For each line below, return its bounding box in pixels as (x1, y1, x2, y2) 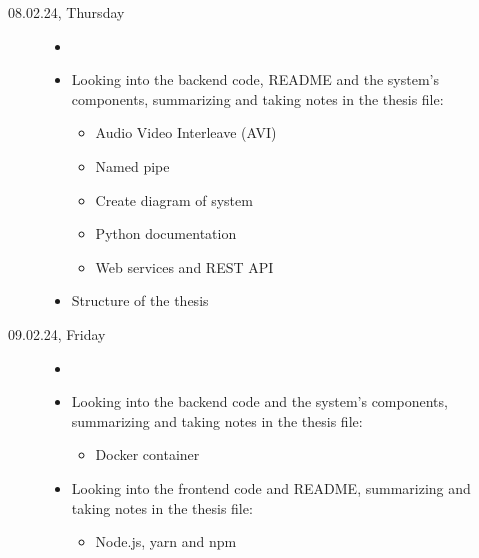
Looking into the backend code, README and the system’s (71, 69, 439, 90)
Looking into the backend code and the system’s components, (71, 391, 448, 412)
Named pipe (95, 155, 170, 176)
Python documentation (95, 223, 237, 244)
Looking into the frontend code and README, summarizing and (71, 477, 471, 498)
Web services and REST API (95, 256, 274, 277)
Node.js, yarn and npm (95, 531, 237, 552)
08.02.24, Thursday (8, 2, 125, 22)
